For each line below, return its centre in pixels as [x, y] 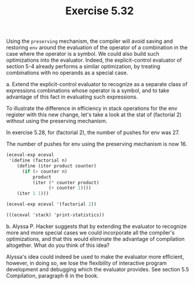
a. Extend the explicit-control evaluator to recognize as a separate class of [97, 84]
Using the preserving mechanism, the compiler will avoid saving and [89, 41]
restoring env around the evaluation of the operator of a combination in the [97, 47]
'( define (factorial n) [38, 161]
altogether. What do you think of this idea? [58, 245]
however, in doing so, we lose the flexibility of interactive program [87, 263]
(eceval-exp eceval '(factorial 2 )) [51, 204]
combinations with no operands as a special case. [67, 73]
